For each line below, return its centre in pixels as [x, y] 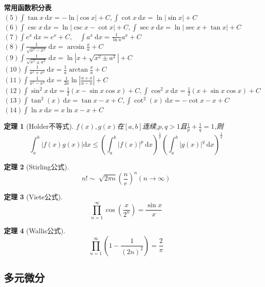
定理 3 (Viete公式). [33, 197]
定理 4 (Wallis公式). [35, 231]
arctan [78, 70]
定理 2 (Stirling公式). [37, 167]
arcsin [76, 47]
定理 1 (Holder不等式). [39, 126]
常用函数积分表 [28, 7]
